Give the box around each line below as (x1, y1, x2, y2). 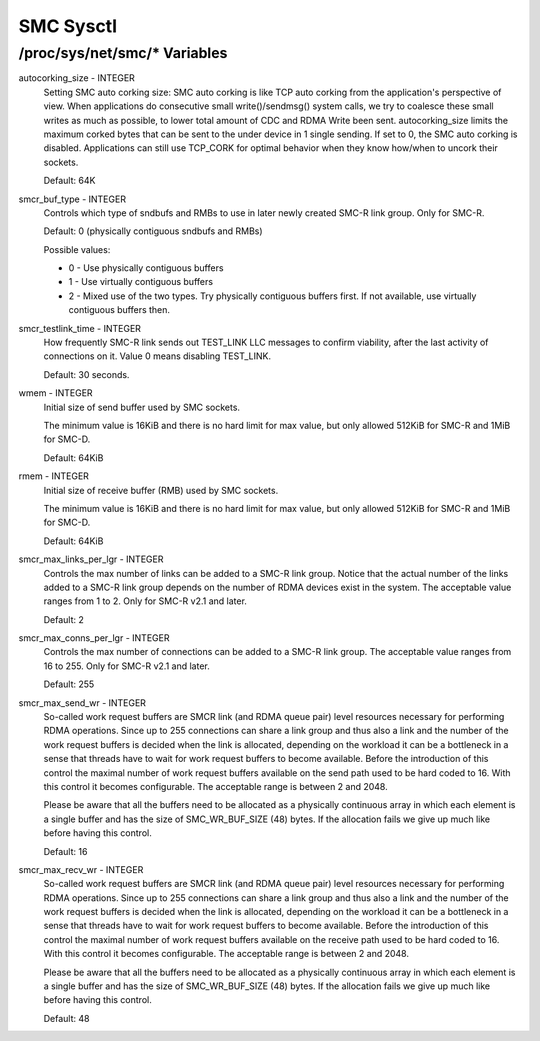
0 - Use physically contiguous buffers (68, 262, 224, 274)
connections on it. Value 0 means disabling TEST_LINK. (43, 350, 272, 362)
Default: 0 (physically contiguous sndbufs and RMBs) (43, 225, 264, 237)
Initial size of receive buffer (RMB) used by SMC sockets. (43, 484, 279, 496)
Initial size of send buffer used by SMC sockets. (43, 401, 240, 413)
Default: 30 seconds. (43, 368, 130, 380)
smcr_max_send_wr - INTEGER (18, 696, 147, 709)
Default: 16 (43, 845, 88, 857)
